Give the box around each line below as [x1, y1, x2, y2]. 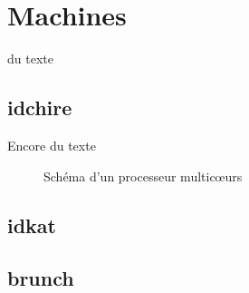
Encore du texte [7, 135, 96, 154]
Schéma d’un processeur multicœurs [43, 166, 243, 185]
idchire [7, 93, 72, 122]
